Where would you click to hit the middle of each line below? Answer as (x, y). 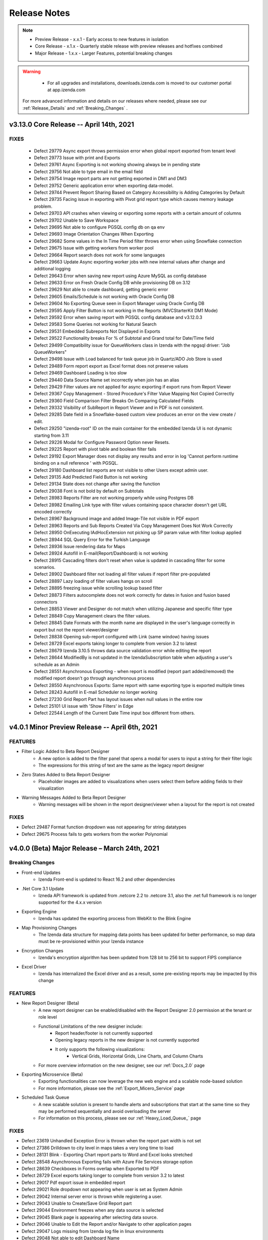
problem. (43, 206)
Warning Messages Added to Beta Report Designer (74, 797)
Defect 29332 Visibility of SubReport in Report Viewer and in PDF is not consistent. (119, 408)
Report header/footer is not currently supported (104, 1033)
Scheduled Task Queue (45, 1097)
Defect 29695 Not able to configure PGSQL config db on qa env (99, 227)
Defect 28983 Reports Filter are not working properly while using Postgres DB (114, 498)
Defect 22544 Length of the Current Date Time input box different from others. (115, 713)
